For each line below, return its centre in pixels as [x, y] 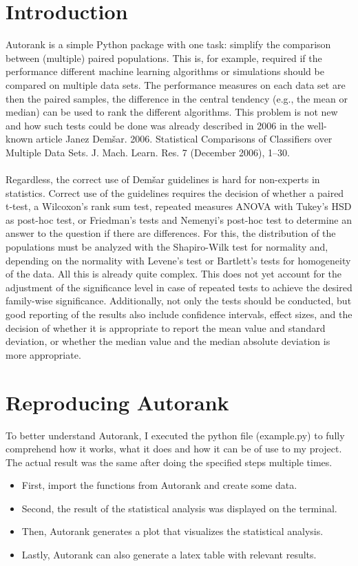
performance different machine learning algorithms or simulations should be [165, 71]
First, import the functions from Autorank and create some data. [159, 485]
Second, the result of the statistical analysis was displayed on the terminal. [179, 508]
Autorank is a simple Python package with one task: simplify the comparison [168, 44]
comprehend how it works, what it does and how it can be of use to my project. [174, 449]
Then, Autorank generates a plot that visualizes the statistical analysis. [172, 531]
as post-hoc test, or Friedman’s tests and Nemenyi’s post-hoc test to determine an [179, 219]
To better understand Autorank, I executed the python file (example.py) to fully [175, 435]
